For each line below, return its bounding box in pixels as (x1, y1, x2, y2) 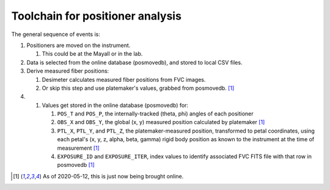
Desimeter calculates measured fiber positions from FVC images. (42, 76, 206, 83)
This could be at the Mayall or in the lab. (42, 50, 143, 57)
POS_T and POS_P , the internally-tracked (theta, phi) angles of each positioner (57, 110, 254, 117)
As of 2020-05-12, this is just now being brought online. (43, 172, 184, 180)
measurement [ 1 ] (57, 144, 100, 152)
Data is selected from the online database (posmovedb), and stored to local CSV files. (26, 59, 243, 66)
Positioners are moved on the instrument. (26, 42, 131, 49)
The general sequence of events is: (11, 31, 101, 38)
